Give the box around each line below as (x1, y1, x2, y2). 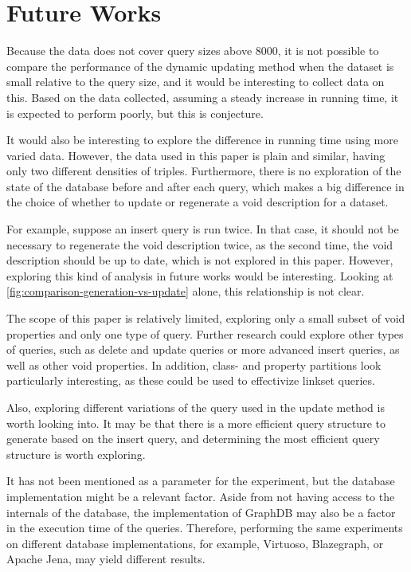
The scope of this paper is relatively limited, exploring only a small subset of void (6, 310, 405, 327)
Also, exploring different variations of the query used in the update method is (6, 399, 385, 415)
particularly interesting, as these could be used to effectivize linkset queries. (6, 372, 375, 389)
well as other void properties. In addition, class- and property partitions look (6, 356, 382, 373)
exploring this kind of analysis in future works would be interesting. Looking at (6, 267, 393, 284)
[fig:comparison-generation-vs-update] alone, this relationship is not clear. (6, 283, 365, 300)
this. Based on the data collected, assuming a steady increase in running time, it (6, 88, 399, 105)
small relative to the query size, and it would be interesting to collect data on (6, 73, 385, 90)
